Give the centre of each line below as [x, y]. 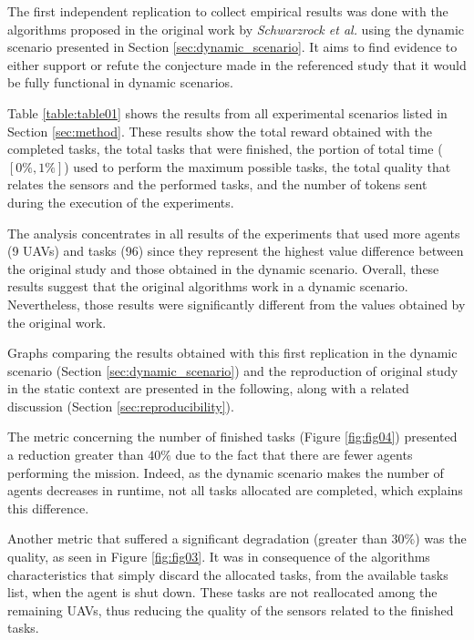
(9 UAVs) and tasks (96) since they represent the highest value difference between [236, 251]
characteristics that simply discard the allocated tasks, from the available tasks [228, 574]
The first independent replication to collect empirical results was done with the [228, 11]
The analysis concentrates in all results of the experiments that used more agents [234, 233]
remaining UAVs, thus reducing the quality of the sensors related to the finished [231, 610]
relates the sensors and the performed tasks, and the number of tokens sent [217, 184]
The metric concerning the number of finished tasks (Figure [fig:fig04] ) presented [232, 437]
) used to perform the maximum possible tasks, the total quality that [258, 166]
